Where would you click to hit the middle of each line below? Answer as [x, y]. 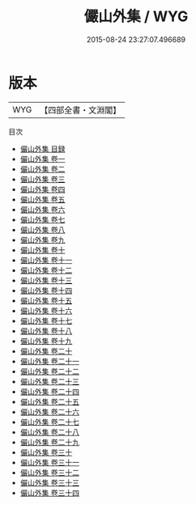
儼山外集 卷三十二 [49, 472]
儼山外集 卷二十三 [49, 381]
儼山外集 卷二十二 [49, 371]
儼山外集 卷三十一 [49, 462]
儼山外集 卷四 [43, 189]
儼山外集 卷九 [43, 240]
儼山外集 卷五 [43, 199]
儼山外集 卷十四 [46, 290]
